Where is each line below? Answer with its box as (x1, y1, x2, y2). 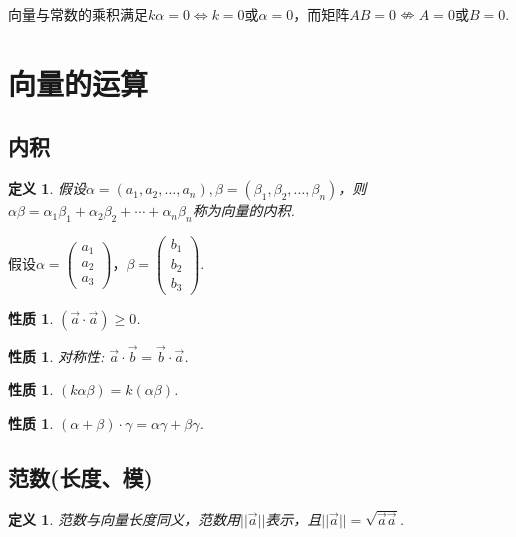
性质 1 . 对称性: (8, 345, 105, 366)
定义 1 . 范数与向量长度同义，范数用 (8, 508, 240, 529)
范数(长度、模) (8, 461, 153, 492)
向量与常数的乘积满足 (8, 4, 148, 24)
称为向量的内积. (192, 200, 295, 221)
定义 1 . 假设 (8, 178, 86, 199)
